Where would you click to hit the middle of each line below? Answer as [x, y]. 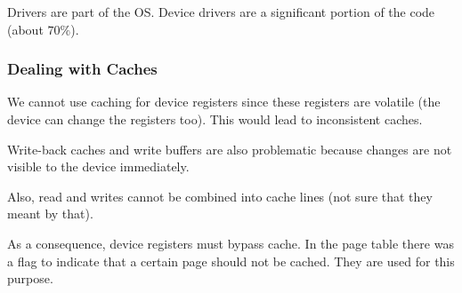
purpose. [30, 278]
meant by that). [50, 214]
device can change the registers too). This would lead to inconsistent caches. [215, 119]
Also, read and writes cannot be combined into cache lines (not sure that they [220, 196]
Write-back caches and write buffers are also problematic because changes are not [230, 149]
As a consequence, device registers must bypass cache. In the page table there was [231, 243]
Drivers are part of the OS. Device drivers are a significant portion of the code [221, 12]
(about [25, 29]
